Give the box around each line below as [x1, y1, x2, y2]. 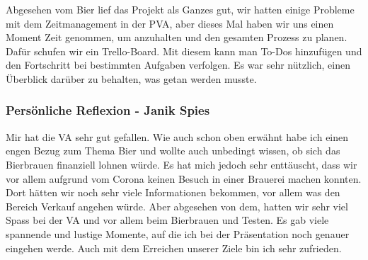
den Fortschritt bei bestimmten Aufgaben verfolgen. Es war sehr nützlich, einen [6, 57, 351, 72]
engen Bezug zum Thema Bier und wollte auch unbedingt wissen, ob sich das [6, 143, 340, 158]
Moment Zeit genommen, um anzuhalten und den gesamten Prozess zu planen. [6, 30, 347, 45]
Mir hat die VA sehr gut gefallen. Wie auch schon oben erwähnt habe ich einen [6, 129, 349, 144]
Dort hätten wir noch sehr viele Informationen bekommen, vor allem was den [6, 185, 340, 200]
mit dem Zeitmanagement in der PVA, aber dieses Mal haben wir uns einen [6, 16, 334, 30]
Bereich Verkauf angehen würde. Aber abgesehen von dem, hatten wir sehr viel [6, 198, 348, 213]
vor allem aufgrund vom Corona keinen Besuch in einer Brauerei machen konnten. [6, 171, 362, 186]
